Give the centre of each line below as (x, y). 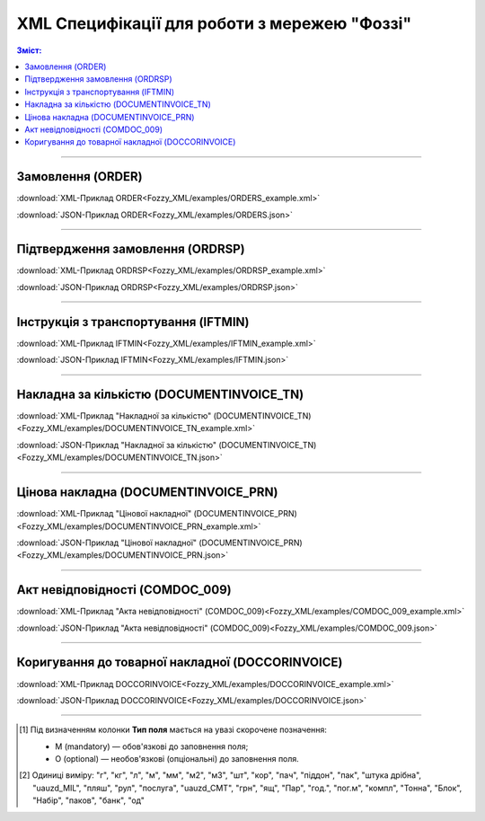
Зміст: (29, 50)
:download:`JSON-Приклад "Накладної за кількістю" (117, 445)
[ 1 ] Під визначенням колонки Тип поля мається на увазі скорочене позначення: (173, 730)
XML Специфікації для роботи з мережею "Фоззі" (214, 23)
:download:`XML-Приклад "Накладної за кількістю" (114, 416)
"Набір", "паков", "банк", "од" (89, 800)
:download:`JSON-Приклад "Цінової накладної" (107, 543)
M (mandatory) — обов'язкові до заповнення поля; (152, 746)
